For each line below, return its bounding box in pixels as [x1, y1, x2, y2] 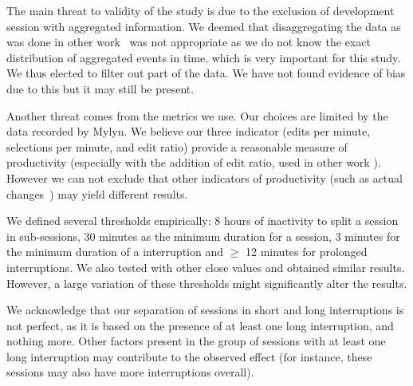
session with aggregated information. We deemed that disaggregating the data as [6, 18, 401, 34]
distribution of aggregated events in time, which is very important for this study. [6, 49, 401, 65]
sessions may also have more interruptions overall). [6, 364, 254, 380]
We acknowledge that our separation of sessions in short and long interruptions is [6, 301, 404, 318]
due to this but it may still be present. [6, 80, 195, 96]
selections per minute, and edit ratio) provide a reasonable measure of [6, 138, 348, 155]
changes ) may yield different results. [6, 185, 188, 202]
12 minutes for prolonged [245, 243, 368, 260]
